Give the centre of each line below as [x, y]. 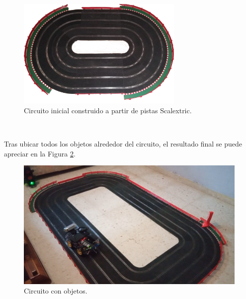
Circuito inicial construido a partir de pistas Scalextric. [108, 110]
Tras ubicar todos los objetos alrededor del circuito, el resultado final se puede [123, 143]
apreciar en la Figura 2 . [40, 153]
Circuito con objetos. [56, 291]
